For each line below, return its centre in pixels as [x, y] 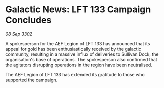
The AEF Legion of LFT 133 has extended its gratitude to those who [75, 74]
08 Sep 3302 [19, 34]
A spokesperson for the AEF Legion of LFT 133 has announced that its [78, 43]
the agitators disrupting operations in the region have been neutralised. [79, 65]
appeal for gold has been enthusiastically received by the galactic [73, 49]
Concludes [28, 20]
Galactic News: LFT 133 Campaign [78, 9]
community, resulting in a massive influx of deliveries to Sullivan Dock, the [82, 54]
